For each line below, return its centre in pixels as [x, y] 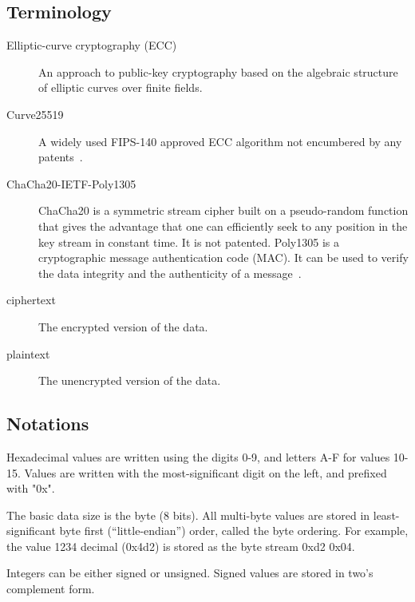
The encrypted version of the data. [123, 326]
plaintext [28, 353]
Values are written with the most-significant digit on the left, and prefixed [206, 472]
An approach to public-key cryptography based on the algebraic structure [218, 71]
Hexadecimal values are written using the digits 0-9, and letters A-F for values [198, 456]
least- [386, 515]
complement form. [51, 589]
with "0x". [31, 488]
